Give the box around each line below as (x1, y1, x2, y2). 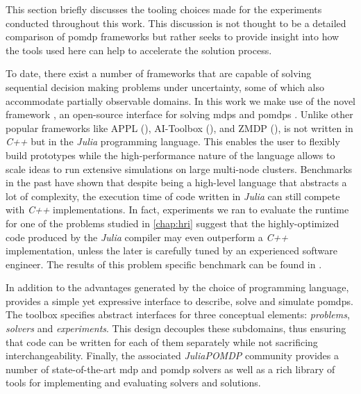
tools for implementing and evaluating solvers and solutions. (6, 375, 261, 390)
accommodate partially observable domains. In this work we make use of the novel (6, 93, 355, 108)
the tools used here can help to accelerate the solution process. (6, 42, 272, 57)
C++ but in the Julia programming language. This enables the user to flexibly (6, 134, 340, 149)
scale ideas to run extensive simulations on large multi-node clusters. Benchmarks (6, 161, 353, 176)
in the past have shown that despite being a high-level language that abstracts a (6, 175, 347, 190)
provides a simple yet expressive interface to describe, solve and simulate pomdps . (6, 293, 353, 308)
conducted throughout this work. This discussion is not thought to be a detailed (6, 15, 346, 30)
